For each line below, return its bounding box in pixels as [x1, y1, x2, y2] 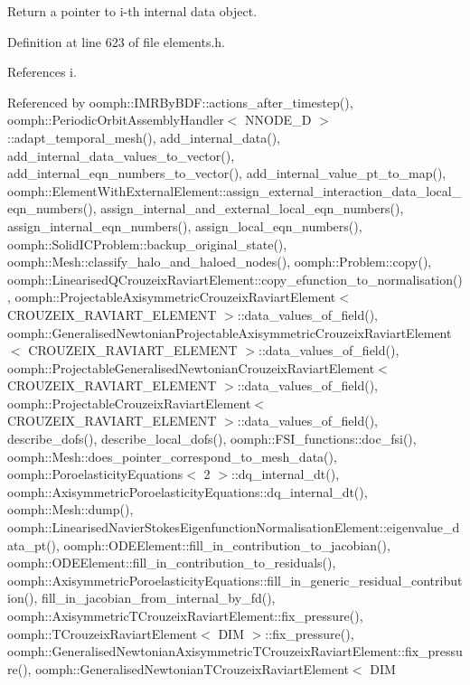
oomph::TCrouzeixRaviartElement [7, 624, 198, 643]
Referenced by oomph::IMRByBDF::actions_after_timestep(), [7, 92, 353, 111]
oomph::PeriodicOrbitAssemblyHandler [7, 110, 224, 129]
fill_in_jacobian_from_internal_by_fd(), [42, 588, 276, 607]
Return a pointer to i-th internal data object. [7, 2, 258, 20]
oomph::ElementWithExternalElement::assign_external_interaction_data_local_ [7, 181, 462, 200]
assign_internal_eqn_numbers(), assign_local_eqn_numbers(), [7, 216, 362, 235]
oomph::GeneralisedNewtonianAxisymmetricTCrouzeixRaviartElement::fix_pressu [7, 642, 463, 661]
